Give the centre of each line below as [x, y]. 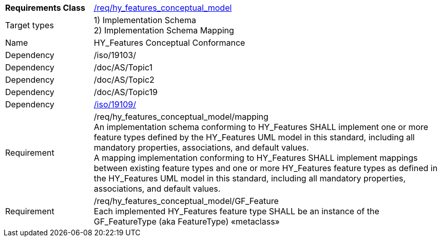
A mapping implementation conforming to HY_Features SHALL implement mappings [256, 158]
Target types [30, 25]
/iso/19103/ [115, 55]
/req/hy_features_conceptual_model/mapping [181, 117]
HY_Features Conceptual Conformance [169, 43]
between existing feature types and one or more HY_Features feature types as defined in [266, 168]
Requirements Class [45, 8]
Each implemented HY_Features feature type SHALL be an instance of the [236, 211]
